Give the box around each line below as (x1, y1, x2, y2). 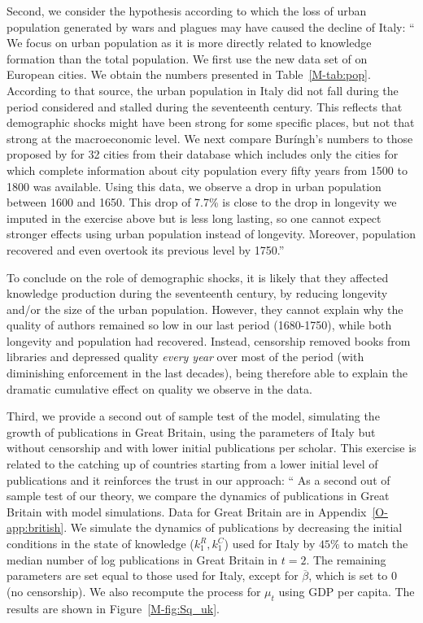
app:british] (7, 519, 64, 536)
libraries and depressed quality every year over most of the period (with (7, 348, 364, 365)
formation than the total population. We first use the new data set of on (7, 50, 368, 67)
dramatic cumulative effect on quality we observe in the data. (7, 380, 312, 397)
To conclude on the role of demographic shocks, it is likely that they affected (7, 268, 389, 285)
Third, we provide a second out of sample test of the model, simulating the (7, 407, 380, 425)
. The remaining (306, 551, 386, 568)
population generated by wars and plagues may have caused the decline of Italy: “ (7, 18, 415, 35)
